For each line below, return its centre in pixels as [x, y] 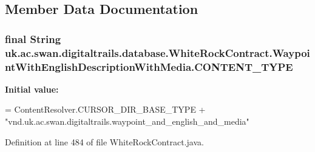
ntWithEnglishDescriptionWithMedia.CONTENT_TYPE [149, 66]
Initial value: [32, 89]
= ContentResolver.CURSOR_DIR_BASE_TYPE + [105, 109]
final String [33, 38]
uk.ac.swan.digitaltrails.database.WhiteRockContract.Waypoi [157, 52]
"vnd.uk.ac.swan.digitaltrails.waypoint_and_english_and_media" [127, 121]
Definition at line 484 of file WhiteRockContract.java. [104, 141]
